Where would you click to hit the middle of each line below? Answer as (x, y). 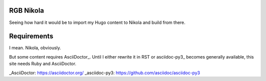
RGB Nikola (27, 10)
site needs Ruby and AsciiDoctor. (43, 64)
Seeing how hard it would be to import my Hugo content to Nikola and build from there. (97, 22)
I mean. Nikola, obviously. (35, 48)
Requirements (31, 36)
